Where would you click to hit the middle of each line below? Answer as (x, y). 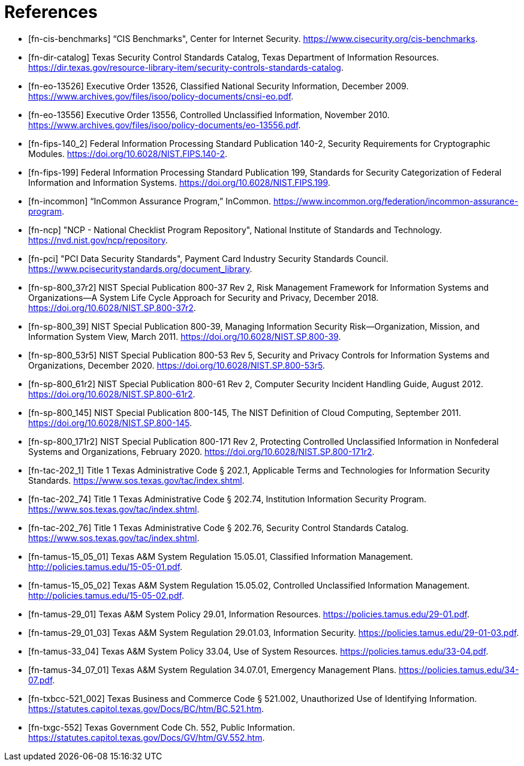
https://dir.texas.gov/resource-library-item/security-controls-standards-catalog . (186, 67)
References (51, 12)
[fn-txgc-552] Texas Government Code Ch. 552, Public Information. (162, 727)
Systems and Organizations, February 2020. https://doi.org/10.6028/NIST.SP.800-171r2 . (201, 451)
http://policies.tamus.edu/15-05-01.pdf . (106, 566)
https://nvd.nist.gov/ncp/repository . (98, 240)
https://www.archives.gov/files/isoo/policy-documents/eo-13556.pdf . (165, 125)
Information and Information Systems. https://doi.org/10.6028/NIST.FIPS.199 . (179, 182)
